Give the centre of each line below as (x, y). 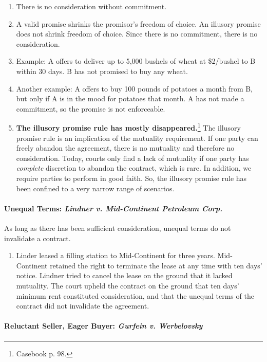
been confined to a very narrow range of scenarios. (95, 188)
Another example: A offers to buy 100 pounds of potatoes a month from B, (135, 88)
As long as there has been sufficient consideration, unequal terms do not (118, 228)
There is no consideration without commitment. (91, 6)
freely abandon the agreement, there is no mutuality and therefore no (125, 148)
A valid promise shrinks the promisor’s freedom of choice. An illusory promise (138, 23)
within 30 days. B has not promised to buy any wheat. (102, 71)
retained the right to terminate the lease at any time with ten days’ (156, 265)
